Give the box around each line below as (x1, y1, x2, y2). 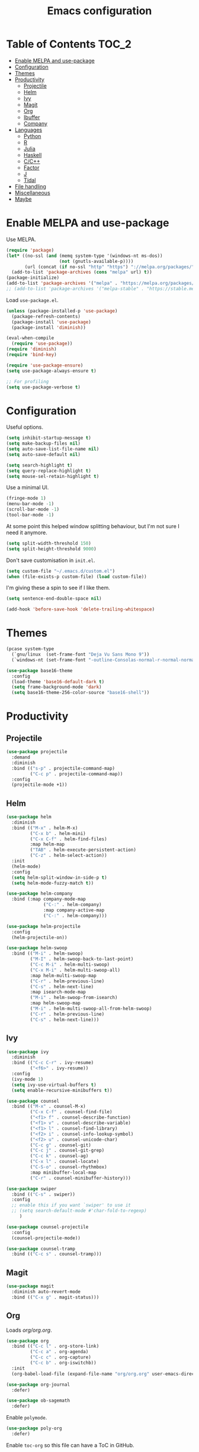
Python (23, 132, 41, 140)
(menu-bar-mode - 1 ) (6, 501, 54, 507)
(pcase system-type (6, 646, 54, 652)
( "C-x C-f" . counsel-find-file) (30, 1109, 113, 1115)
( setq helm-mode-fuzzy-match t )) (11, 880, 94, 886)
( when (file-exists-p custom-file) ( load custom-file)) (6, 573, 147, 580)
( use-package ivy (6, 1049, 49, 1055)
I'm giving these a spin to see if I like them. (6, 584, 111, 592)
